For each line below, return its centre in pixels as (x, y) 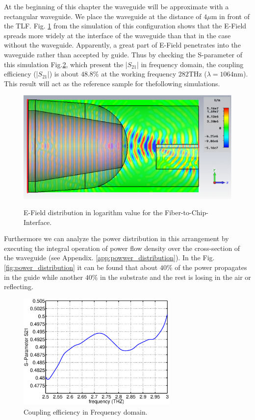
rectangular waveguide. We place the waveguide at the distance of (103, 16)
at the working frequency (139, 74)
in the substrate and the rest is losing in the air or (176, 277)
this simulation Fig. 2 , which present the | (66, 64)
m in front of (230, 16)
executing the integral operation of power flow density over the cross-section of (122, 248)
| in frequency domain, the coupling (190, 64)
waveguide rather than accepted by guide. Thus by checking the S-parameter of (123, 54)
